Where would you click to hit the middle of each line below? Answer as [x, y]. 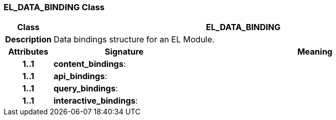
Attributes [28, 52]
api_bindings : [80, 76]
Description [28, 40]
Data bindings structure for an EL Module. [134, 40]
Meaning [315, 52]
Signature [124, 52]
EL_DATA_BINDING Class [54, 7]
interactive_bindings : [96, 101]
